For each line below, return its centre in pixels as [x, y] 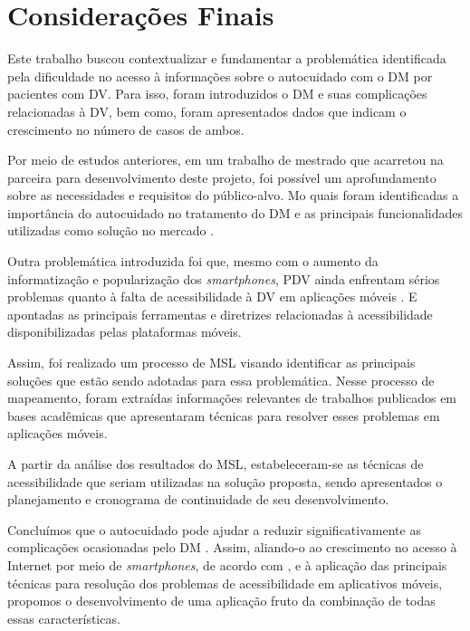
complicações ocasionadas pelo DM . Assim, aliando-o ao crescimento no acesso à [232, 547]
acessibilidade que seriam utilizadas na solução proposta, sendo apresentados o [225, 481]
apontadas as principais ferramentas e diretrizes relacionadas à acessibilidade [220, 314]
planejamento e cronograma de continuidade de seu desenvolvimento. [198, 499]
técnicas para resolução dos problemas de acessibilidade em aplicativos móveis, [225, 583]
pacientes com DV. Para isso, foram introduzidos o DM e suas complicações [217, 94]
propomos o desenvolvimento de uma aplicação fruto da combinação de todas [221, 601]
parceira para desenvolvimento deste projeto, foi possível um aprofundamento [222, 177]
